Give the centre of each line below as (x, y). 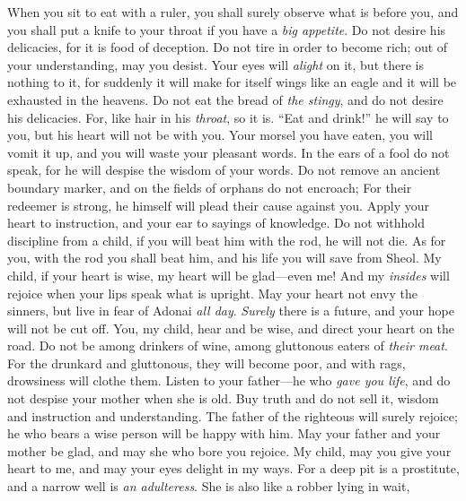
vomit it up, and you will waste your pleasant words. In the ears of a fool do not (229, 152)
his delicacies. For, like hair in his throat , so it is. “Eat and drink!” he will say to (228, 117)
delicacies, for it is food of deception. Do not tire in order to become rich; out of (228, 47)
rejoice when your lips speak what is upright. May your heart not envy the (213, 293)
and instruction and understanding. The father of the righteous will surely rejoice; (233, 415)
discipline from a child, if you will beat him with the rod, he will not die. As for (227, 240)
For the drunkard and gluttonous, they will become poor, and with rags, (207, 363)
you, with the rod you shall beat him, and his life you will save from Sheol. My (224, 258)
